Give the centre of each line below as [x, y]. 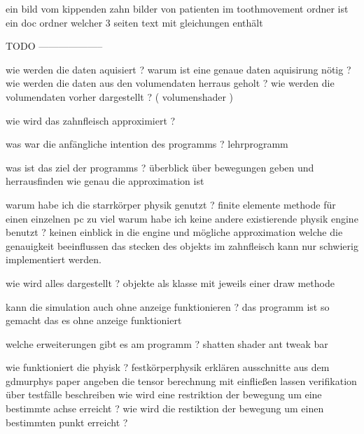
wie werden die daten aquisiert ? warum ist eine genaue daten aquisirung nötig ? [178, 69]
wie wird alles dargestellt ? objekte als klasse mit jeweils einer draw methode [170, 282]
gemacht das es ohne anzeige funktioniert [94, 320]
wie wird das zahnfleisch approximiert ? [91, 120]
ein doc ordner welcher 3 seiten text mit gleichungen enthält [134, 22]
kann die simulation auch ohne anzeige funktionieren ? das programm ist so [168, 306]
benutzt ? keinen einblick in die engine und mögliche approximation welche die [174, 232]
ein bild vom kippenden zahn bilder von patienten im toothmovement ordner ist [177, 8]
